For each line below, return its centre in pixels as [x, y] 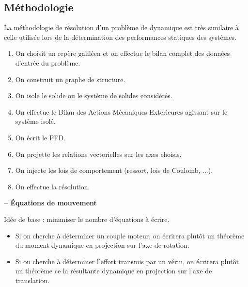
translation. [32, 280]
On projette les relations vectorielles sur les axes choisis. [98, 154]
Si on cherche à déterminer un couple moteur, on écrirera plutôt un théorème [130, 235]
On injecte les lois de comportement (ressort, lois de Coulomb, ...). [114, 170]
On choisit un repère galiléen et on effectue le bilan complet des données [123, 53]
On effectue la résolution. [53, 186]
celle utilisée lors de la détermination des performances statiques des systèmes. [120, 37]
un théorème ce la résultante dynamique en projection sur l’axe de [114, 271]
